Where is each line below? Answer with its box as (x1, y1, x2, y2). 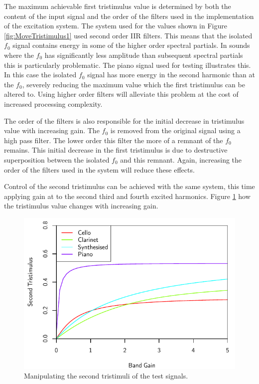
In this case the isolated (4, 69, 77, 80)
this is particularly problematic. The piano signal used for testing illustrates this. (4, 59, 251, 70)
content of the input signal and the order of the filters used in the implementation (4, 10, 254, 21)
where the (4, 49, 34, 60)
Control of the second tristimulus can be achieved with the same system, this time (4, 181, 255, 192)
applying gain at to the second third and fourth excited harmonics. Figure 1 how (4, 191, 251, 201)
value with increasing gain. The (4, 125, 100, 136)
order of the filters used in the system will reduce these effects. (4, 164, 195, 175)
